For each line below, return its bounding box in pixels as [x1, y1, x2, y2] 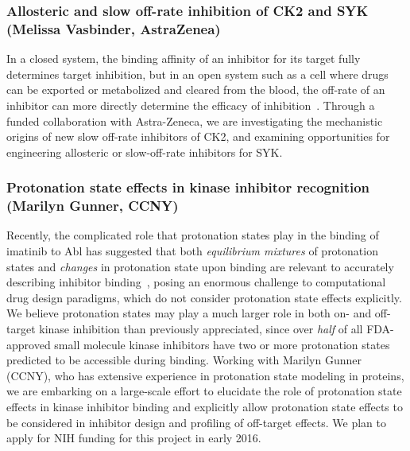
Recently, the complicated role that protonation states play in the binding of [6, 227, 379, 243]
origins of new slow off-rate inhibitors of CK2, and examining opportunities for [6, 128, 390, 145]
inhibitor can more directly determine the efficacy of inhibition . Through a [6, 96, 375, 113]
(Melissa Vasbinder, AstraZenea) [6, 18, 221, 38]
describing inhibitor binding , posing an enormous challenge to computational [6, 274, 386, 290]
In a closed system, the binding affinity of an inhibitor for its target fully [6, 50, 361, 67]
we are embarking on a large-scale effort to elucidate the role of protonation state [6, 383, 402, 399]
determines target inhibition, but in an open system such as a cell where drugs [6, 65, 389, 82]
